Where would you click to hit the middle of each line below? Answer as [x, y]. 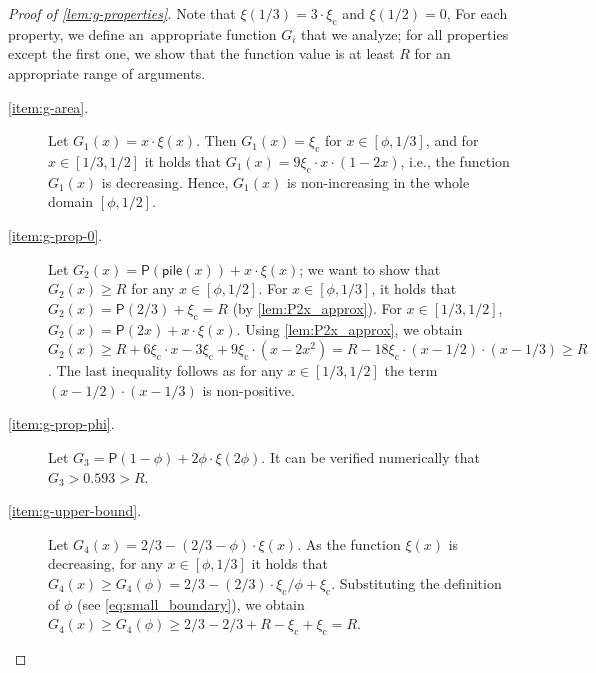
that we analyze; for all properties [405, 33]
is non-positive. [248, 389]
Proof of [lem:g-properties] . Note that [122, 13]
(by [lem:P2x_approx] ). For [317, 307]
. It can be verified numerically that [370, 456]
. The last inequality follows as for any [166, 370]
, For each [477, 13]
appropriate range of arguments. [107, 72]
